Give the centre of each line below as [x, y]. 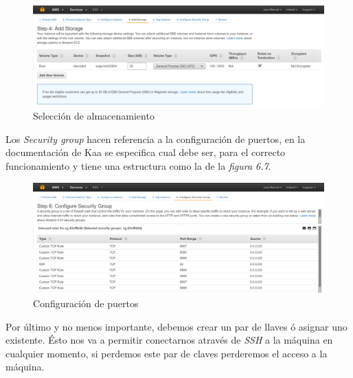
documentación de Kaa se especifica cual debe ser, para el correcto [146, 152]
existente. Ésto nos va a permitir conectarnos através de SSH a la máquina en [169, 340]
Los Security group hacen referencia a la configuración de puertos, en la [156, 138]
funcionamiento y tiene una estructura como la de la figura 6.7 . [138, 165]
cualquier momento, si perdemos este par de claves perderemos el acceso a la [167, 353]
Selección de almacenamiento [94, 116]
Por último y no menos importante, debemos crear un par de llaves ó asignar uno [176, 326]
